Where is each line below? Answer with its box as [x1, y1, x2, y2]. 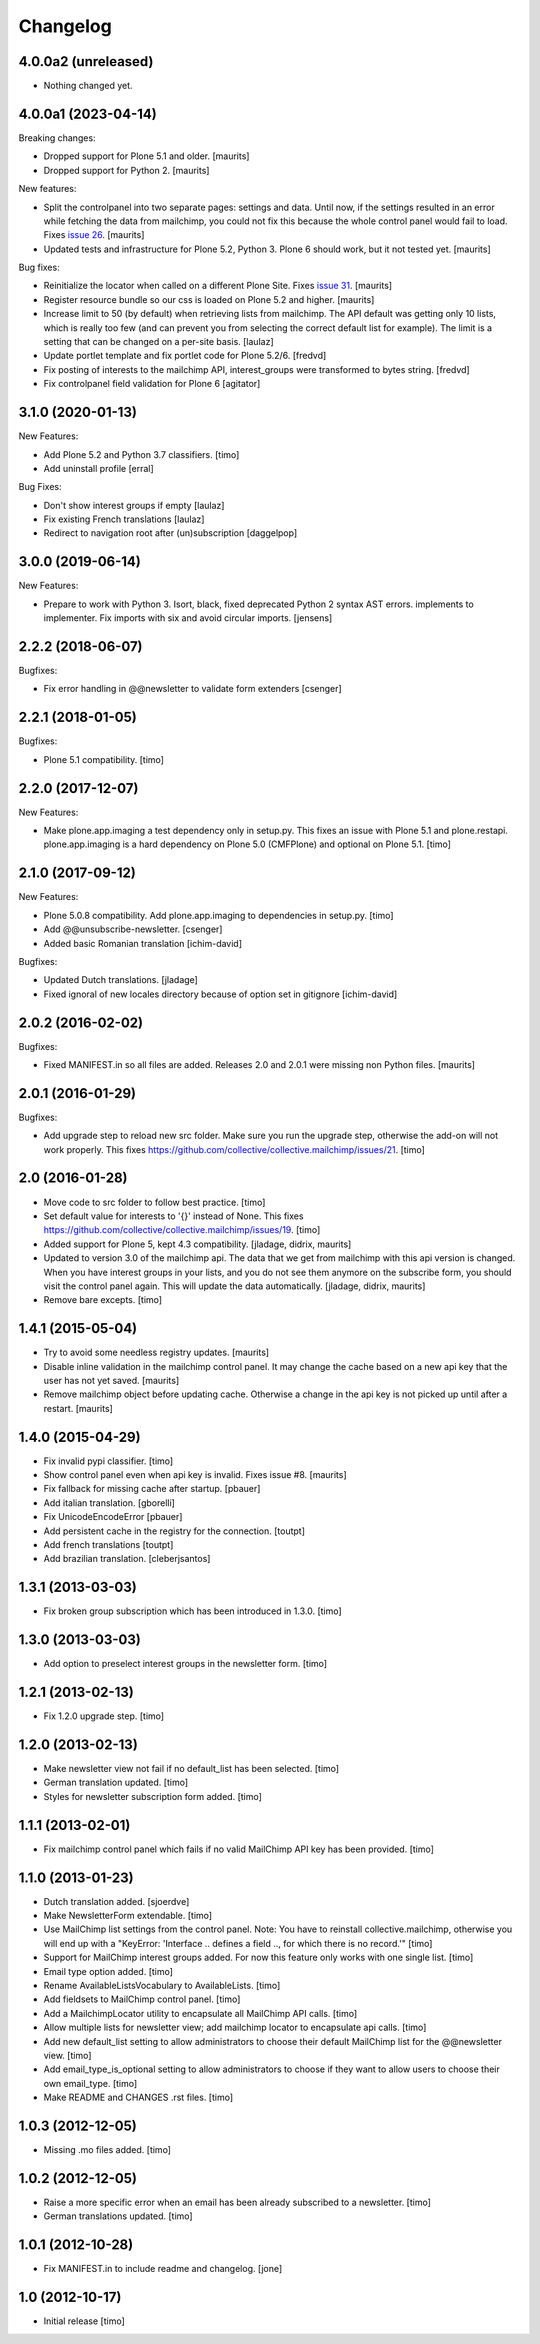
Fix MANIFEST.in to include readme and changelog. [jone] [43, 2263, 283, 2275]
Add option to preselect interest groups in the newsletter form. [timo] [43, 1658, 328, 1670]
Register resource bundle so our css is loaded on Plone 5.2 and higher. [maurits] [43, 293, 375, 305]
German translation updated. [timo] [43, 1776, 189, 1789]
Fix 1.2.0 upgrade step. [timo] [43, 1710, 165, 1722]
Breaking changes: [18, 131, 96, 144]
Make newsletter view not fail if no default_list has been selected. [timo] [43, 1763, 340, 1775]
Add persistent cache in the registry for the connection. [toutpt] [43, 1525, 305, 1537]
